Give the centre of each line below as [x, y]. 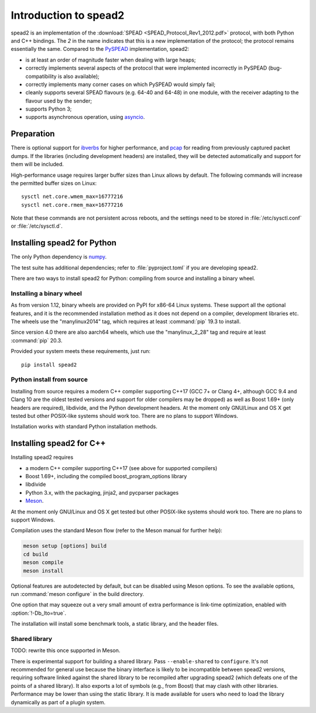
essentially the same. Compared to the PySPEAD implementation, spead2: [100, 49]
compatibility [41, 76]
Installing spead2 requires [42, 457]
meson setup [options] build [65, 546]
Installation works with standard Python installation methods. [84, 427]
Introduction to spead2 [68, 15]
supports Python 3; [49, 109]
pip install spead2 [49, 365]
